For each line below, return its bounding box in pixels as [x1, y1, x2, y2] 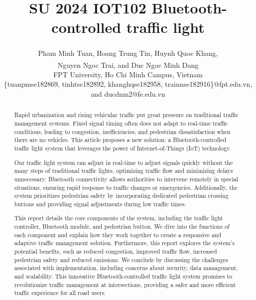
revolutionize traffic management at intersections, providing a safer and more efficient [14, 280, 236, 289]
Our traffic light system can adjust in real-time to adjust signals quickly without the [14, 158, 233, 166]
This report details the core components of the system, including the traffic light [14, 214, 223, 222]
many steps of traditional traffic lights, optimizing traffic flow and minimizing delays [14, 166, 233, 175]
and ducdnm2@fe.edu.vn [91, 89, 165, 99]
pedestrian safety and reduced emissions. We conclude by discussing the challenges [14, 255, 228, 264]
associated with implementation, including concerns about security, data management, [14, 264, 238, 272]
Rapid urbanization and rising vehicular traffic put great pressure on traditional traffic [14, 111, 239, 119]
